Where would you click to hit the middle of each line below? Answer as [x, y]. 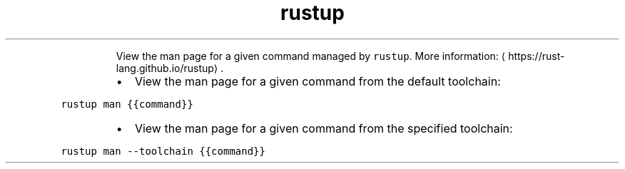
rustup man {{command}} [127, 104]
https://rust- [537, 56]
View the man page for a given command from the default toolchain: [317, 81]
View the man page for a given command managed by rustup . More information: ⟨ [311, 56]
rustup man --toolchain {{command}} [163, 151]
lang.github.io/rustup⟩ [167, 68]
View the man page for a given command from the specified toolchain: [324, 128]
